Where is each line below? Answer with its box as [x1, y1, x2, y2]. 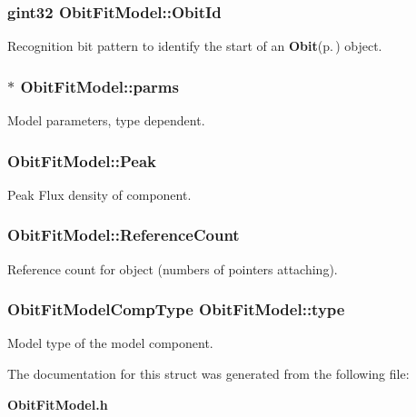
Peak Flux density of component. [7, 184, 192, 204]
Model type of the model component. [7, 333, 213, 352]
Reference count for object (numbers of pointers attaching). [7, 259, 338, 278]
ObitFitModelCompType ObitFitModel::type [7, 298, 345, 321]
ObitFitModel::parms [20, 74, 179, 97]
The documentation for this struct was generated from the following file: [7, 364, 410, 383]
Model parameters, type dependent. [7, 111, 205, 130]
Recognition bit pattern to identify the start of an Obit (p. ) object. [7, 36, 382, 55]
